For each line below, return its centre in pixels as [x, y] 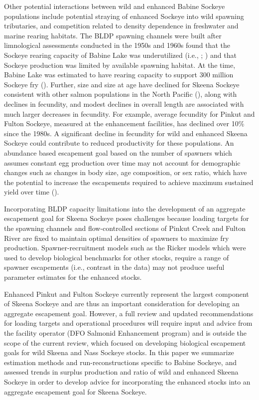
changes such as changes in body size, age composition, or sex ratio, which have [126, 172]
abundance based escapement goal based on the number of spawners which [118, 152]
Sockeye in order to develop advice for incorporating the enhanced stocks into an [127, 381]
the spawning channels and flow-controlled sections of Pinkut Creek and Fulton [125, 228]
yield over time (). [32, 192]
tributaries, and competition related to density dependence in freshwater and [121, 26]
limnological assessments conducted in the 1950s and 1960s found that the [117, 45]
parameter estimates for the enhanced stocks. [73, 277]
